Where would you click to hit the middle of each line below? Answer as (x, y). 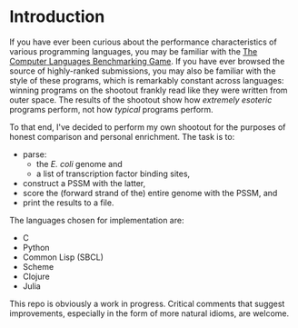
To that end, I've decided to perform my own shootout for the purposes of (148, 127)
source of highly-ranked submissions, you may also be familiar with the (143, 71)
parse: (35, 154)
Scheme (38, 266)
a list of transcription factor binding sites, (113, 174)
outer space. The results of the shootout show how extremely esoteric (141, 99)
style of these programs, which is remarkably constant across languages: (147, 80)
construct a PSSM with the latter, (84, 183)
